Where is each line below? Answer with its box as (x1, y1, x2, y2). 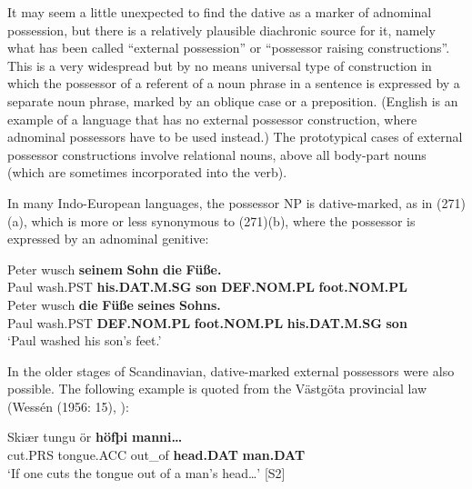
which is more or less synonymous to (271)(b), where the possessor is (31, 211, 416, 230)
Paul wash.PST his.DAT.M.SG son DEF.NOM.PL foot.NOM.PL (7, 277, 407, 296)
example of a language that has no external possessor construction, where (7, 109, 417, 128)
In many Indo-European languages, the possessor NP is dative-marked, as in (7, 193, 433, 212)
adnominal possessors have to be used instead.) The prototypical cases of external (7, 127, 463, 146)
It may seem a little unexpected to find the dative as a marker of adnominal (7, 3, 432, 21)
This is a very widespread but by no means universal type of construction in (7, 55, 432, 75)
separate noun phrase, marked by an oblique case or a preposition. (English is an (7, 91, 458, 110)
